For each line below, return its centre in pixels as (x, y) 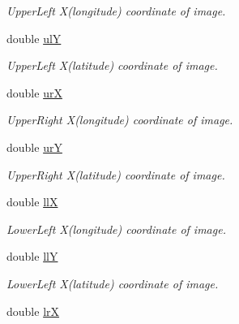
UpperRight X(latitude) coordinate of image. (116, 174)
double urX (34, 92)
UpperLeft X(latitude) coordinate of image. (112, 65)
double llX (32, 202)
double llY (32, 256)
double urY (34, 147)
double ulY (34, 38)
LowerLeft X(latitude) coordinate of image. (113, 283)
